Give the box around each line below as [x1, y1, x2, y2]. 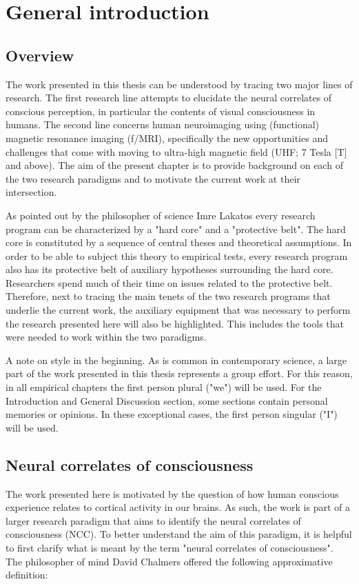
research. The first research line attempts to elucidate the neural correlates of [6, 90, 332, 105]
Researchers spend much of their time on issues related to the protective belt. [6, 275, 333, 290]
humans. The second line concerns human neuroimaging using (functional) [6, 117, 320, 132]
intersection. [6, 185, 57, 199]
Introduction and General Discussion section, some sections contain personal [6, 393, 328, 407]
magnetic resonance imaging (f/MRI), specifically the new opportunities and [6, 130, 328, 145]
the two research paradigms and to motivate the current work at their [6, 171, 300, 185]
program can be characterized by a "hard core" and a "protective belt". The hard [6, 221, 346, 236]
